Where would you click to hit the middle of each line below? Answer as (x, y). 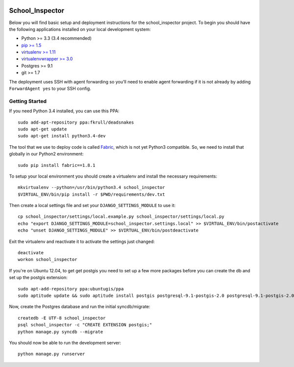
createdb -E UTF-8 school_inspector (62, 318)
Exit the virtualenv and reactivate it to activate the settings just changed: (82, 241)
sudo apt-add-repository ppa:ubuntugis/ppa (71, 289)
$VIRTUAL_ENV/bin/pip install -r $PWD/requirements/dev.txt (91, 194)
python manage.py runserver (51, 354)
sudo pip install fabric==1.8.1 (57, 165)
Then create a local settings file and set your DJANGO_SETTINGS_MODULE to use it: (92, 206)
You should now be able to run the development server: (65, 342)
